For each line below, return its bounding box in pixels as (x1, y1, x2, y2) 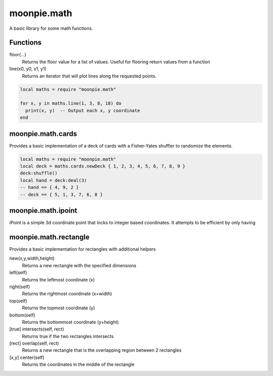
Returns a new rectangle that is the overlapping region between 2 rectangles (22, 347, 182, 353)
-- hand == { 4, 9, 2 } (20, 184, 79, 191)
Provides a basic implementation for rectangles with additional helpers (9, 246, 156, 252)
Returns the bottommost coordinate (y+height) (22, 319, 119, 325)
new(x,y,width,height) (9, 255, 55, 261)
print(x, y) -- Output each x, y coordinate (25, 108, 140, 113)
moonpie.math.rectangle (9, 232, 90, 241)
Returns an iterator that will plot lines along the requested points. (22, 73, 157, 79)
